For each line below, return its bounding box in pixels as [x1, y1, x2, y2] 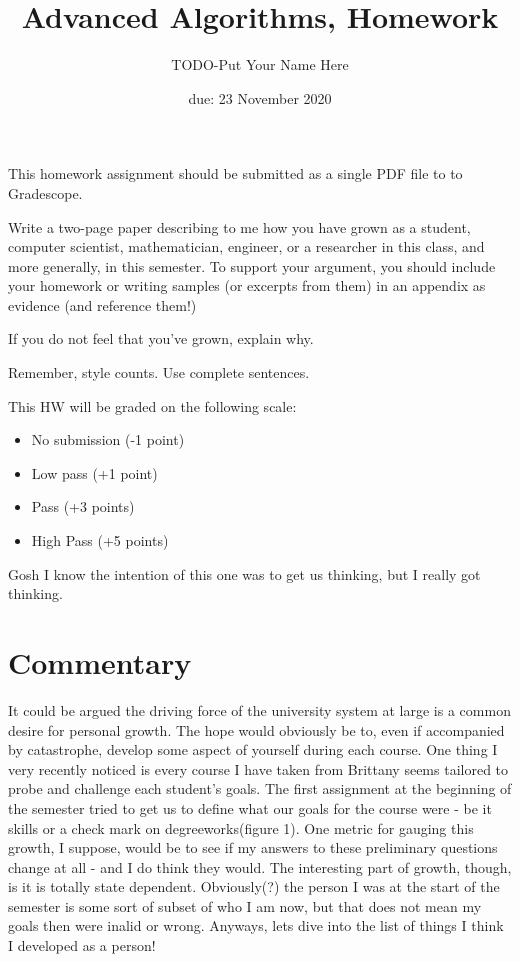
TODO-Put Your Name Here [171, 54, 349, 75]
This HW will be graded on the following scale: [8, 395, 297, 416]
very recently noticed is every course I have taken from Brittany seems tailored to [8, 758, 509, 779]
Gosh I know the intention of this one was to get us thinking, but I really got [8, 563, 481, 584]
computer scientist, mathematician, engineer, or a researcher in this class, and [8, 236, 485, 257]
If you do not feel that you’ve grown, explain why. [8, 328, 314, 349]
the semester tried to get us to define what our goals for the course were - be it [8, 797, 492, 818]
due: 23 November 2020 [188, 87, 332, 108]
